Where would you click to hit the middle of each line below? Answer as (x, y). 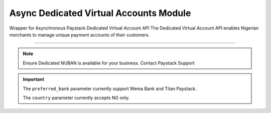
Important (34, 79)
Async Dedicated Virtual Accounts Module (100, 13)
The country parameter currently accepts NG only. (76, 97)
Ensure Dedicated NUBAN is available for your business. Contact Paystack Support (109, 63)
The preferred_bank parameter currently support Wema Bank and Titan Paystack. (110, 88)
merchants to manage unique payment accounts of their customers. (80, 34)
